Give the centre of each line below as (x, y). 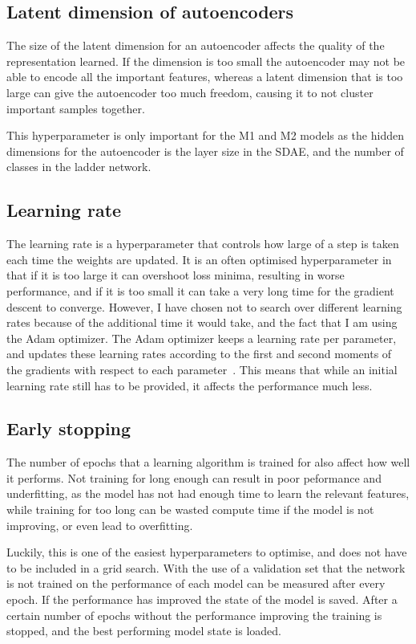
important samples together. (76, 108)
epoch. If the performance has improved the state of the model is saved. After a (202, 599)
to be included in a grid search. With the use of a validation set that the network (206, 567)
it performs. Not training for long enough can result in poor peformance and (194, 477)
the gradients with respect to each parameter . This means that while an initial (202, 369)
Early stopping (69, 428)
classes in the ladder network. (79, 167)
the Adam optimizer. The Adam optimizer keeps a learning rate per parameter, (202, 338)
